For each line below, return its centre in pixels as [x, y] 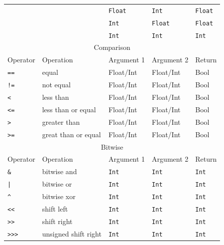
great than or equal [71, 134]
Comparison [112, 47]
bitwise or [57, 184]
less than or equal [69, 109]
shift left [55, 209]
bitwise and [59, 171]
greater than [61, 122]
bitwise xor [59, 196]
